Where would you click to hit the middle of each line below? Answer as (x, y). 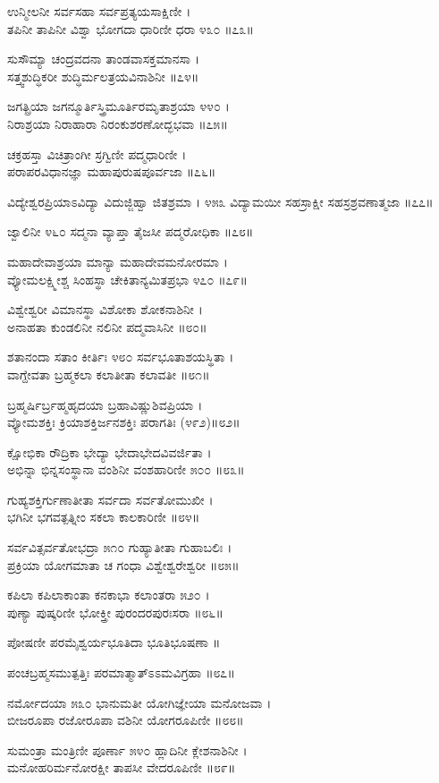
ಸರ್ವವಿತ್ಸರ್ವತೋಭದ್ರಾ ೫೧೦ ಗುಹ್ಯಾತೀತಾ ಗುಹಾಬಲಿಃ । (120, 547)
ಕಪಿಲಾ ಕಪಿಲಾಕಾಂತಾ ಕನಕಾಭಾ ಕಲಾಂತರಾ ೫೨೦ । (109, 595)
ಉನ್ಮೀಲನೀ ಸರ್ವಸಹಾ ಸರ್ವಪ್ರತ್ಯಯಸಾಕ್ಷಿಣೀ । (99, 11)
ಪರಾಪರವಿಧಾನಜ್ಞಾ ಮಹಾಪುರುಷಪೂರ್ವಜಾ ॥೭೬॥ (112, 171)
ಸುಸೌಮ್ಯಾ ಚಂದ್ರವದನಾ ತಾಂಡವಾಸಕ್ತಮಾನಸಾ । (103, 59)
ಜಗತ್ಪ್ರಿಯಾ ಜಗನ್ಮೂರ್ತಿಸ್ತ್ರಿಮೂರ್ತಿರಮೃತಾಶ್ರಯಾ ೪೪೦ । (118, 106)
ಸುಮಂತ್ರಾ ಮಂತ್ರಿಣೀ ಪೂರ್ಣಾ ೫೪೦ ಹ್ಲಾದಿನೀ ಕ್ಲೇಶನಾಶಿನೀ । (127, 749)
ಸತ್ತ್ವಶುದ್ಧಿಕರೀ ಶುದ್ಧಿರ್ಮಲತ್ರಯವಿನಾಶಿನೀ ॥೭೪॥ (103, 76)
